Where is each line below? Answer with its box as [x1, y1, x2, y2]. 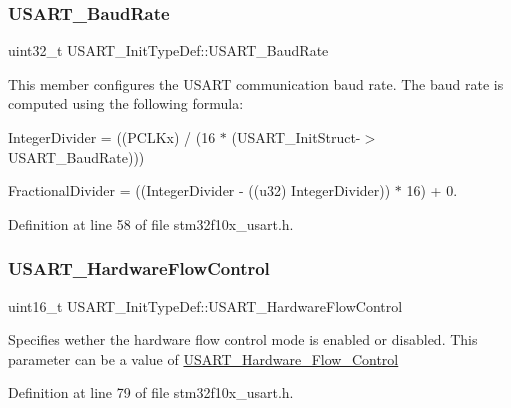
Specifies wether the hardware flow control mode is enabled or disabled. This [8, 329, 478, 350]
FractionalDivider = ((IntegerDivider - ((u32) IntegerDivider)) [8, 180, 391, 201]
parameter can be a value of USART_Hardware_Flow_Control [8, 348, 399, 369]
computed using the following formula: [8, 93, 244, 114]
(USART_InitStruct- [231, 127, 361, 147]
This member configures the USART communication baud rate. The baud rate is [8, 73, 504, 94]
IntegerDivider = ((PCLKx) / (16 [8, 127, 216, 147]
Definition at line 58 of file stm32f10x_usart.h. [8, 213, 294, 234]
